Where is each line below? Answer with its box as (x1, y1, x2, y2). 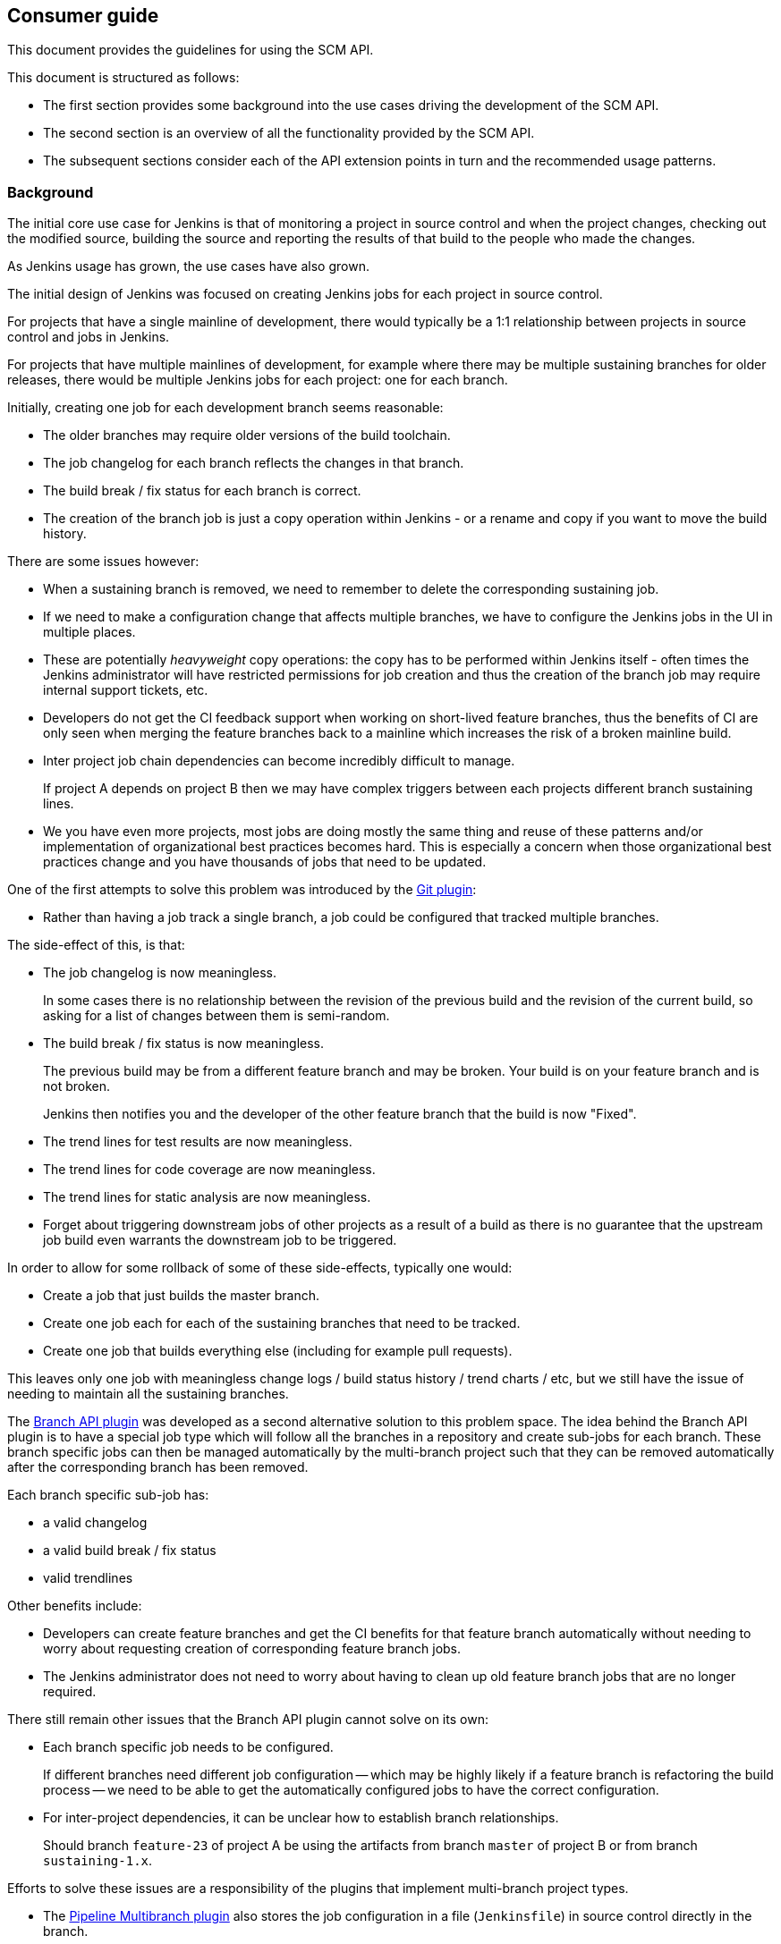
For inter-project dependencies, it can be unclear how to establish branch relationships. (43, 1810, 559, 1826)
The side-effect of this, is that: (7, 937, 185, 953)
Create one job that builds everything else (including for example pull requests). (43, 1343, 513, 1359)
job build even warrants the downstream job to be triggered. (43, 1232, 397, 1248)
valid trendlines (43, 1570, 133, 1586)
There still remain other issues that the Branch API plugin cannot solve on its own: (7, 1712, 488, 1728)
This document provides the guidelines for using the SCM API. (7, 42, 374, 58)
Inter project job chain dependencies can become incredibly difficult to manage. (43, 753, 515, 769)
